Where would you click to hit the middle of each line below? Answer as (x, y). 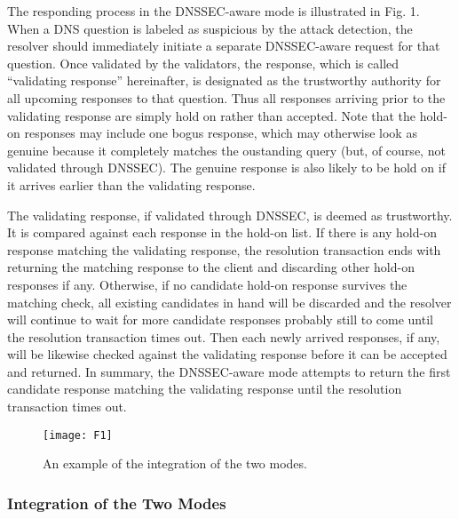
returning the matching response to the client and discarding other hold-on (211, 267)
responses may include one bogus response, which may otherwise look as (221, 133)
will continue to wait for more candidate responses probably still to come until (220, 319)
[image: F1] (78, 435)
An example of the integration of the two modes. (175, 463)
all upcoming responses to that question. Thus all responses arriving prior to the (226, 97)
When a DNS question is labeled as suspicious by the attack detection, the (210, 28)
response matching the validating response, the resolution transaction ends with (224, 249)
